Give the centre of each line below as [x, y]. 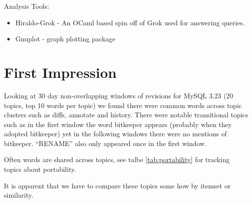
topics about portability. [40, 169]
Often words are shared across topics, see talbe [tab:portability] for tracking [117, 159]
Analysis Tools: [27, 6]
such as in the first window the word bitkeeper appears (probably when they [118, 124]
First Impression [60, 72]
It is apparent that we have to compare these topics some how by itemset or [117, 185]
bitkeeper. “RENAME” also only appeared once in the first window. [105, 143]
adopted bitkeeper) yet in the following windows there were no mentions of [115, 134]
